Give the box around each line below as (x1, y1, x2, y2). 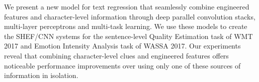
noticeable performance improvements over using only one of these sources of (4, 60, 241, 70)
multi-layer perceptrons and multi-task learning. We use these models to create (4, 21, 247, 31)
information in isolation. (4, 70, 78, 80)
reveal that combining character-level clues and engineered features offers (4, 50, 229, 60)
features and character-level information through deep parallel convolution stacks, (4, 11, 255, 21)
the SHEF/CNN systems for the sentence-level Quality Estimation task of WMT (4, 30, 253, 41)
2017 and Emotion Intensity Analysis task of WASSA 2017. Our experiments (4, 40, 241, 51)
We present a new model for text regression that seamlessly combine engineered (4, 1, 249, 11)
